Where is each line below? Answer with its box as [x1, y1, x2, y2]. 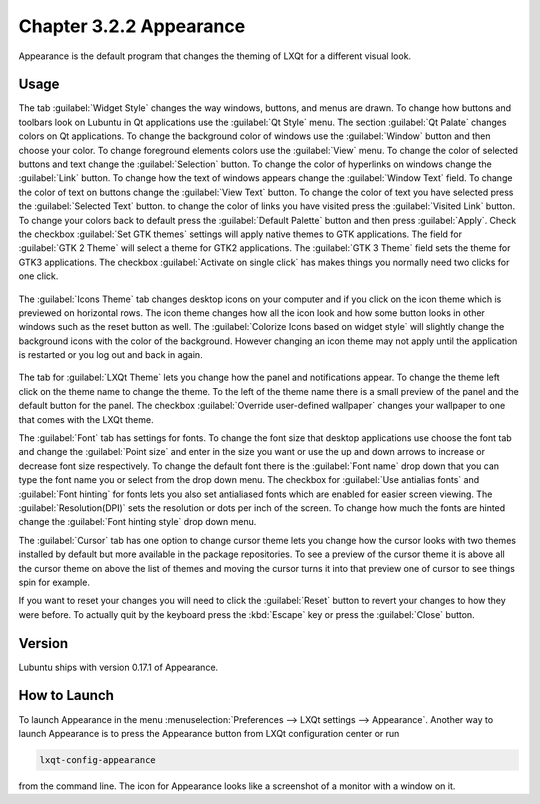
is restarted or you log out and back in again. [18, 349, 204, 361]
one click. [18, 270, 59, 282]
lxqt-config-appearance [39, 754, 157, 765]
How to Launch [18, 687, 115, 704]
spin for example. [18, 576, 90, 588]
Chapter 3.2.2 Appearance [18, 15, 246, 37]
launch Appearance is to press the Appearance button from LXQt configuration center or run [18, 727, 400, 739]
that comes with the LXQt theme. [18, 413, 154, 425]
